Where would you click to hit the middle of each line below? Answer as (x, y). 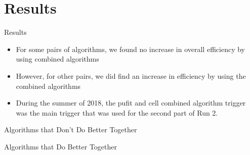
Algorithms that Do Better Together (61, 146)
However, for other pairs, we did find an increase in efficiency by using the (131, 75)
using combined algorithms (57, 59)
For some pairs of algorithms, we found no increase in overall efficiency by (130, 49)
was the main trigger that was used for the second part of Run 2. (117, 112)
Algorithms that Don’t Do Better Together (71, 130)
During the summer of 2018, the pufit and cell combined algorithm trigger (131, 103)
